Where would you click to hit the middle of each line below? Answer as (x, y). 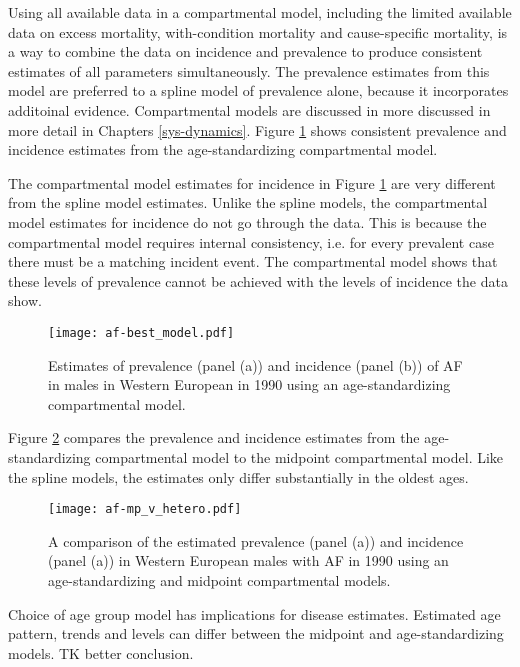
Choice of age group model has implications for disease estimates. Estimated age (254, 613)
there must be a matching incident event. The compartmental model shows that (253, 261)
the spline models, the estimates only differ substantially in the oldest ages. (238, 476)
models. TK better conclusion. (101, 652)
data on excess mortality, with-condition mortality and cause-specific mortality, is (258, 31)
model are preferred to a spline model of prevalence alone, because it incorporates (258, 90)
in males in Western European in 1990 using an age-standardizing (249, 384)
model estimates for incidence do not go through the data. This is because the (247, 221)
